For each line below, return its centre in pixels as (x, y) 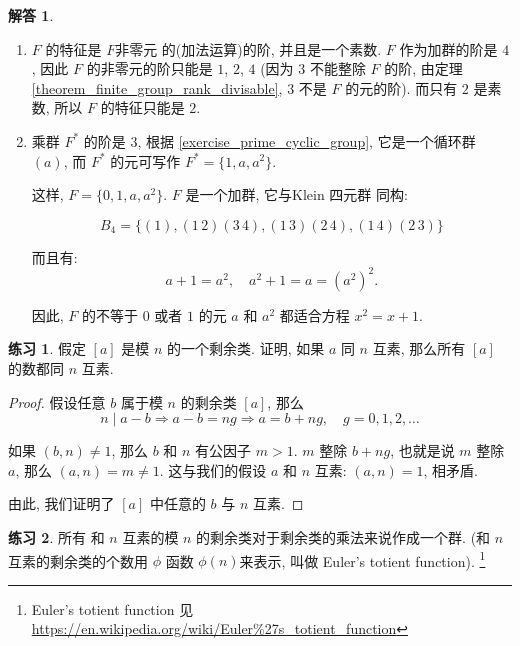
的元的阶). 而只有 (401, 87)
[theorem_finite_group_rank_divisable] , (157, 87)
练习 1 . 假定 (47, 348)
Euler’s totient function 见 (112, 608)
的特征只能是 (142, 107)
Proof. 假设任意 (57, 401)
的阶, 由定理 (423, 68)
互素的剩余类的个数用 (78, 560)
